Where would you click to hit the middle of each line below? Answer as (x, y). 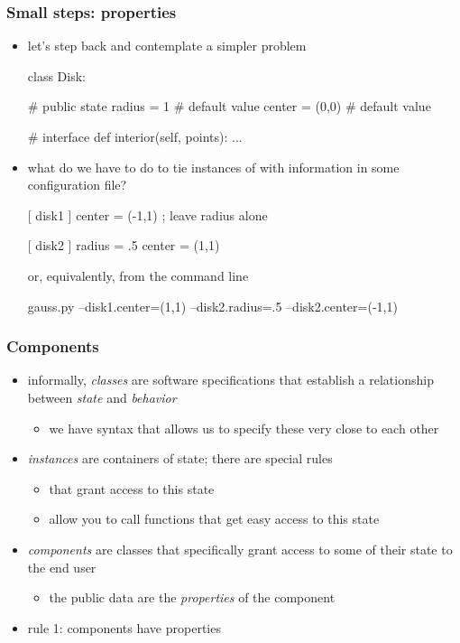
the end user (62, 567)
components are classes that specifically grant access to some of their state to (240, 549)
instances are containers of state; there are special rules (180, 458)
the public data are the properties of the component (192, 597)
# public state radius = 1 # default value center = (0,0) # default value (229, 106)
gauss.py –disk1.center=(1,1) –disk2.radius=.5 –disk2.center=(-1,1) (212, 306)
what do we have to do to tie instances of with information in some (213, 167)
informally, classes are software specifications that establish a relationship (230, 380)
